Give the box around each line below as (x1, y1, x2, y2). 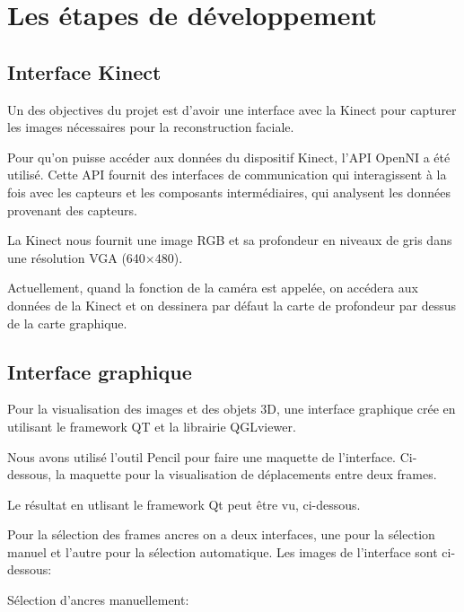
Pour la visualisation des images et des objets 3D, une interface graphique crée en (7, 399, 456, 418)
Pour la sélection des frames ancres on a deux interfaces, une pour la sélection (7, 525, 435, 544)
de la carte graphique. (7, 313, 127, 332)
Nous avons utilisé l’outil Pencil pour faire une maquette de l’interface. (7, 447, 397, 466)
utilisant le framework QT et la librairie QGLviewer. (7, 416, 296, 435)
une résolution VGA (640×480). (7, 248, 183, 267)
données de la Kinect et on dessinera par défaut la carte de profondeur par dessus (7, 295, 457, 314)
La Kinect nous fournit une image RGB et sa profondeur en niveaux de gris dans (7, 231, 452, 249)
